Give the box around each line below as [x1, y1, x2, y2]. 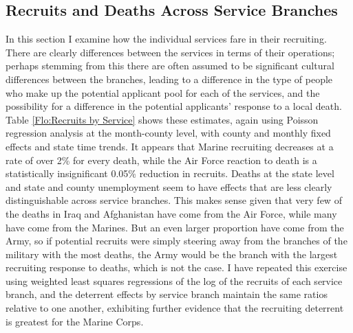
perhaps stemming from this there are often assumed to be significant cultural [6, 58, 334, 73]
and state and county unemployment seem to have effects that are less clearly [6, 179, 332, 194]
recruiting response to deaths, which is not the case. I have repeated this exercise [6, 260, 347, 275]
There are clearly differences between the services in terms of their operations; [6, 45, 335, 59]
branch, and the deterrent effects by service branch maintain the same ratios [6, 287, 328, 301]
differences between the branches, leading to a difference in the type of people [6, 71, 333, 86]
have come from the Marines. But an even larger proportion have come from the [6, 220, 344, 234]
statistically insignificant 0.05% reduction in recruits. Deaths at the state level [6, 166, 334, 181]
